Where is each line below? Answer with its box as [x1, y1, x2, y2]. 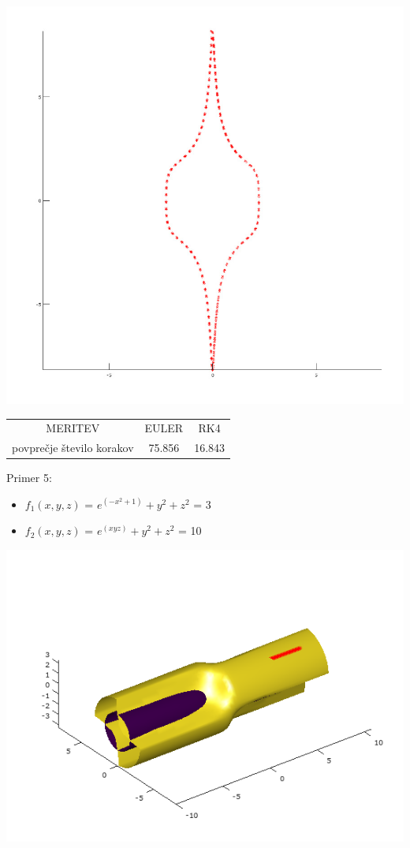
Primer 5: [6, 469, 52, 486]
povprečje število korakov [12, 439, 134, 456]
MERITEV [46, 420, 100, 436]
